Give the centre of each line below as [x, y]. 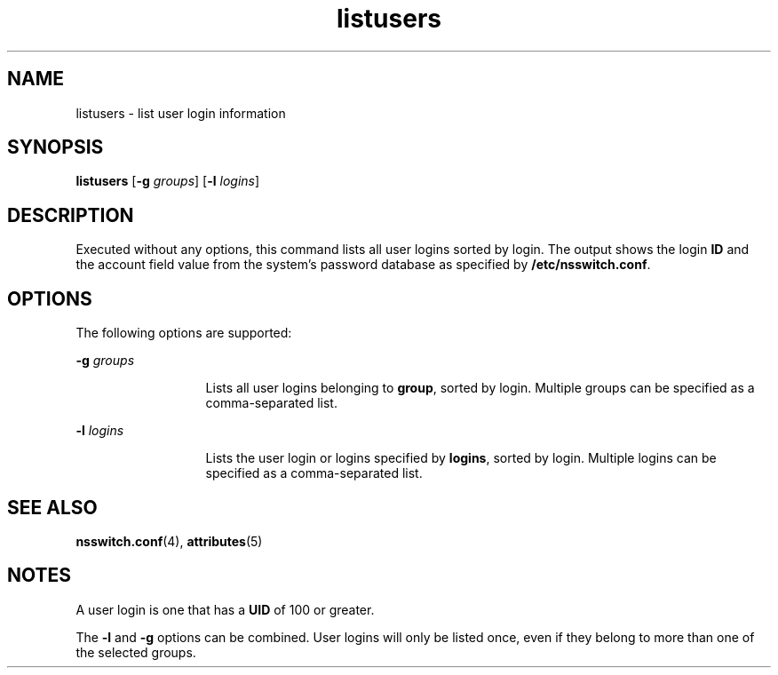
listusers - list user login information [181, 113]
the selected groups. [136, 652]
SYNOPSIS [56, 147]
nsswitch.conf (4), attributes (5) [169, 541]
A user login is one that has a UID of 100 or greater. [225, 609]
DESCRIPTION [71, 215]
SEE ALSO [52, 507]
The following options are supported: [184, 333]
